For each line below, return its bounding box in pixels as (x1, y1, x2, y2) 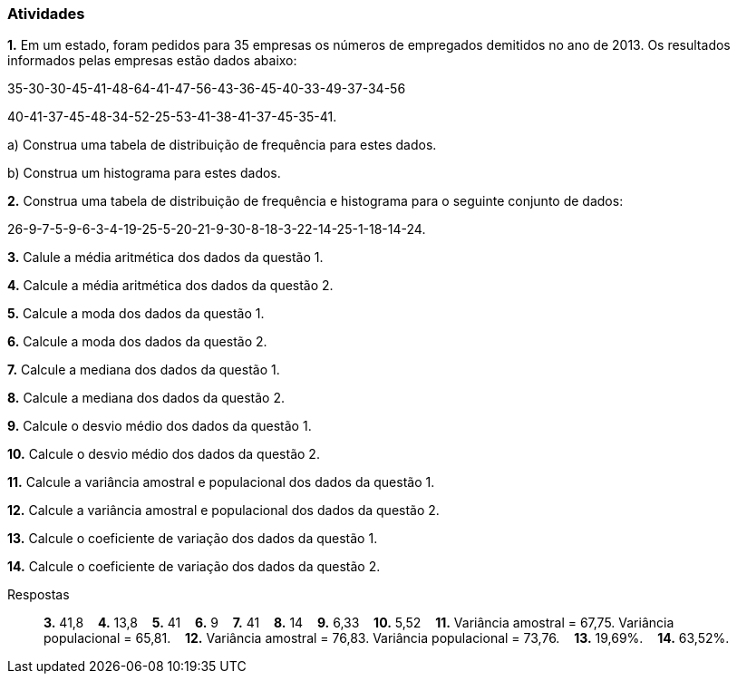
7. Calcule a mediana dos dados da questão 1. (7, 362, 280, 378)
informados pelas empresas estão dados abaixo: (7, 53, 297, 69)
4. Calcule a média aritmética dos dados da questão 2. (7, 277, 334, 294)
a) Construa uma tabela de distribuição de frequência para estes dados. (7, 137, 437, 153)
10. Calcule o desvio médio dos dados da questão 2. (7, 446, 320, 462)
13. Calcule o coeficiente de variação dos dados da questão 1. (7, 530, 378, 547)
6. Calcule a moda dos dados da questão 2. (7, 334, 267, 350)
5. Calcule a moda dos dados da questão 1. (7, 306, 265, 322)
